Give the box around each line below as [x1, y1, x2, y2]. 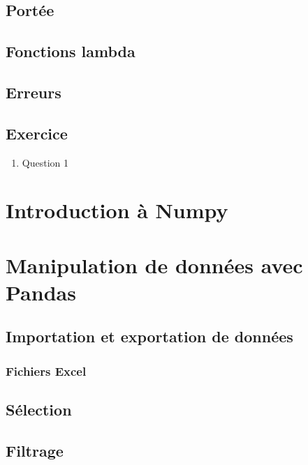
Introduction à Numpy [6, 196, 228, 224]
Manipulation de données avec [6, 250, 303, 279]
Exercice [6, 122, 68, 144]
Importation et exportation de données [6, 326, 293, 347]
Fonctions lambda [6, 40, 135, 62]
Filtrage [6, 439, 64, 461]
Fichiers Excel [6, 362, 87, 379]
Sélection [6, 399, 72, 420]
